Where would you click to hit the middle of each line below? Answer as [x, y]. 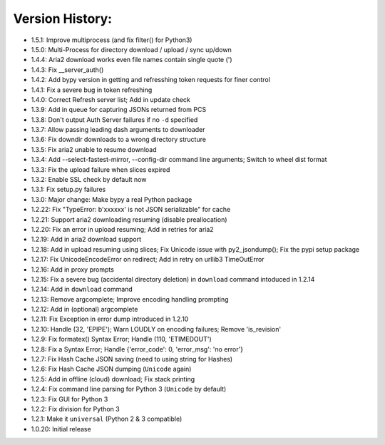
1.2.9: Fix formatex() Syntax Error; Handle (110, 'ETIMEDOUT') [121, 339]
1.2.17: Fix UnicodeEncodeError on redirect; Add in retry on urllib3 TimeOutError [148, 260]
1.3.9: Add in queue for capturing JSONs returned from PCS [119, 110]
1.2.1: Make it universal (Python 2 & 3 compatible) [107, 419]
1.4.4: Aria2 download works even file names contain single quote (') [132, 60]
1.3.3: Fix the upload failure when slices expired [101, 169]
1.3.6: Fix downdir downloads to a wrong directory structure [119, 140]
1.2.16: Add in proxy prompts [72, 269]
